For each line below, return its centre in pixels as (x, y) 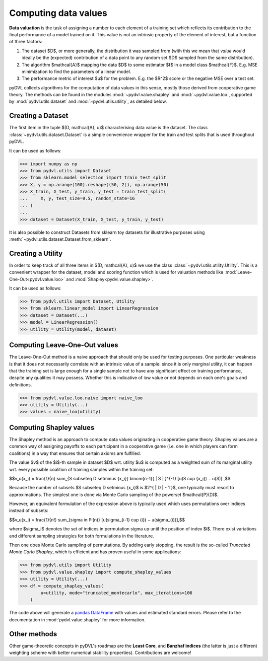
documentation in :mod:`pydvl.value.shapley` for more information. (77, 620)
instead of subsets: (29, 511)
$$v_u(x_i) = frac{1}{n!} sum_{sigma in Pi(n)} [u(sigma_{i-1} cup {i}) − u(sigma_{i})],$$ (97, 519)
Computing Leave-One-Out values (64, 345)
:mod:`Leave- (238, 272)
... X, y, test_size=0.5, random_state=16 (77, 198)
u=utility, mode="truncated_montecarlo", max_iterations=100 (116, 593)
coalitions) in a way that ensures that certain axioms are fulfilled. (75, 453)
